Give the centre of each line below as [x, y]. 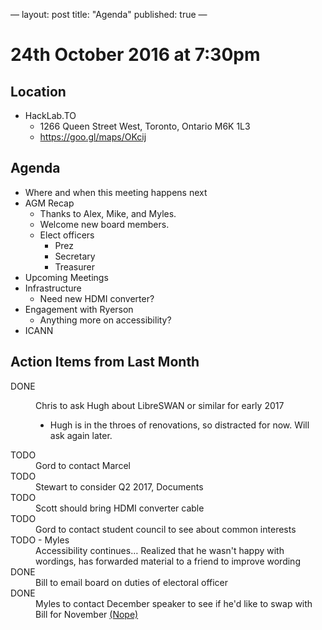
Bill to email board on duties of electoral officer [132, 582]
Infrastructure [53, 288]
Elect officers [67, 235]
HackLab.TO [50, 115]
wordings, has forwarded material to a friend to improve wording [168, 561]
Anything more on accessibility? [105, 320]
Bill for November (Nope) [87, 614]
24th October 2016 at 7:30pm [135, 55]
